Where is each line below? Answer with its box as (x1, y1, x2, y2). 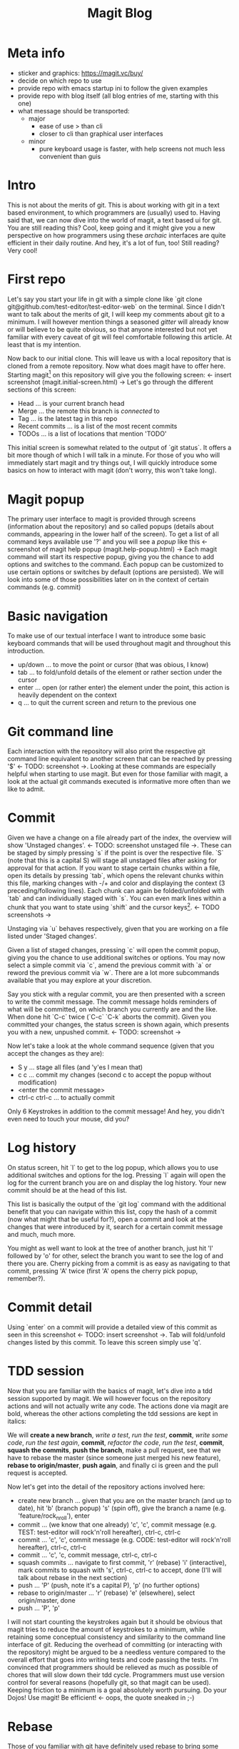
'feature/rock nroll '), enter (17, 1511, 91, 1521)
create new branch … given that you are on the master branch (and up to (17, 1496, 232, 1504)
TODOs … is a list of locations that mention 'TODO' (17, 429, 167, 438)
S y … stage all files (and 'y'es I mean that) (17, 1063, 143, 1071)
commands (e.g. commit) (7, 583, 81, 591)
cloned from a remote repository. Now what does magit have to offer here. (7, 362, 226, 370)
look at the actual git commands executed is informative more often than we (7, 777, 231, 786)
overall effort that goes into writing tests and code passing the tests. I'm (7, 1656, 219, 1664)
